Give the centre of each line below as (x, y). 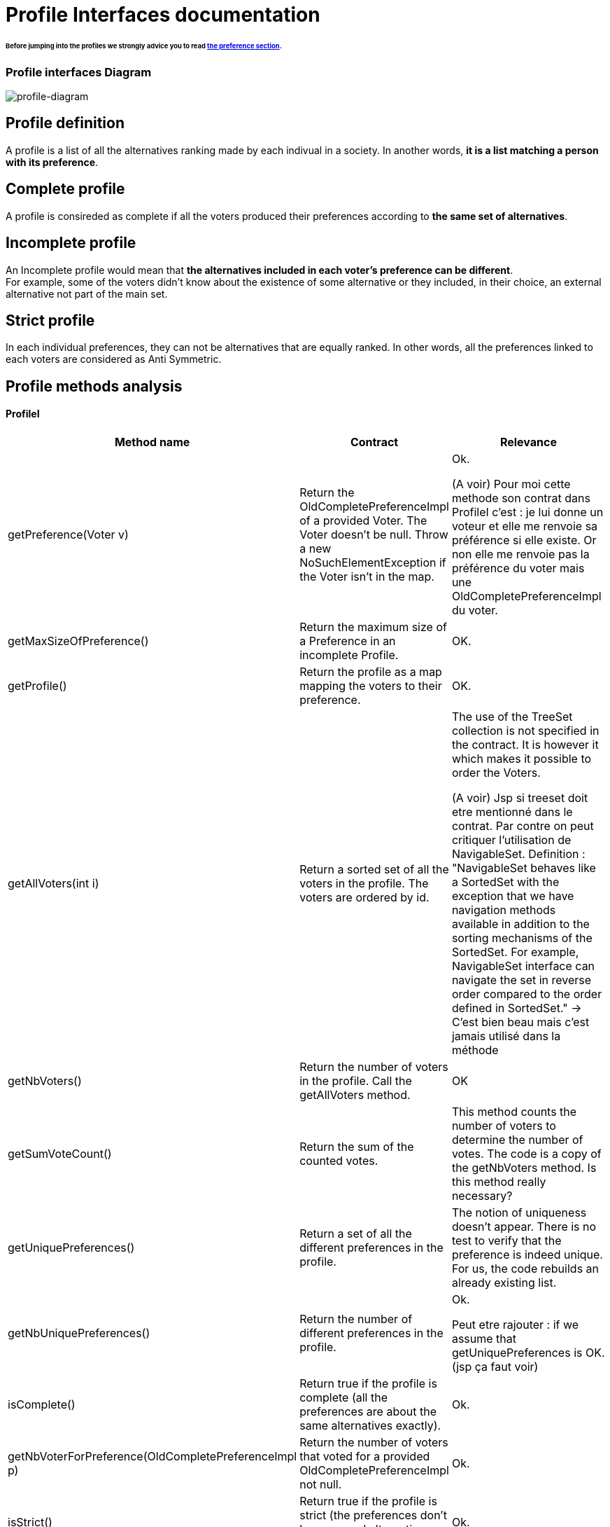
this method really (499, 1182)
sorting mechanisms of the (522, 938)
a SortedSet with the (505, 882)
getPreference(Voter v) (68, 535)
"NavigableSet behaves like (524, 868)
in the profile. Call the (356, 1081)
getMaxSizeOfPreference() (78, 641)
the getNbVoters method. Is (524, 1168)
